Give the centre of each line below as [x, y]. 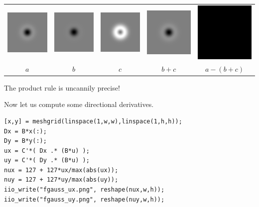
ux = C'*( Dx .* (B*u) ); [47, 151]
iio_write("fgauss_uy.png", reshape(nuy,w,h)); [84, 199]
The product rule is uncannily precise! [62, 87]
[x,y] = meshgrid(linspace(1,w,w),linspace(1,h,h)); [93, 121]
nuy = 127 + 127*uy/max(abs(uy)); [61, 180]
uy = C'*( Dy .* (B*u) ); [47, 160]
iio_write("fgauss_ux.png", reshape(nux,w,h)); [84, 190]
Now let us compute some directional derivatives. [79, 104]
